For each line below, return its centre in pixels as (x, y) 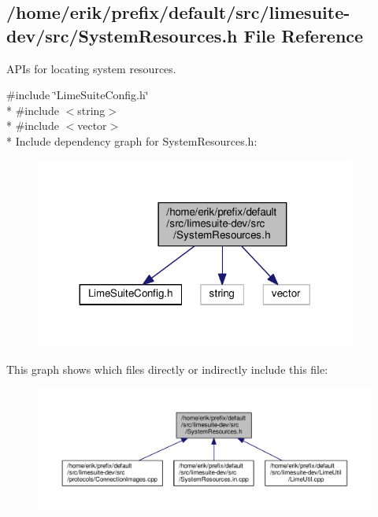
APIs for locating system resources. (91, 68)
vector (92, 126)
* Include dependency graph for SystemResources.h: (132, 140)
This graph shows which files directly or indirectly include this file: (167, 369)
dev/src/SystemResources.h (122, 35)
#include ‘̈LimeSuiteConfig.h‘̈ (78, 95)
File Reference (304, 35)
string (91, 110)
